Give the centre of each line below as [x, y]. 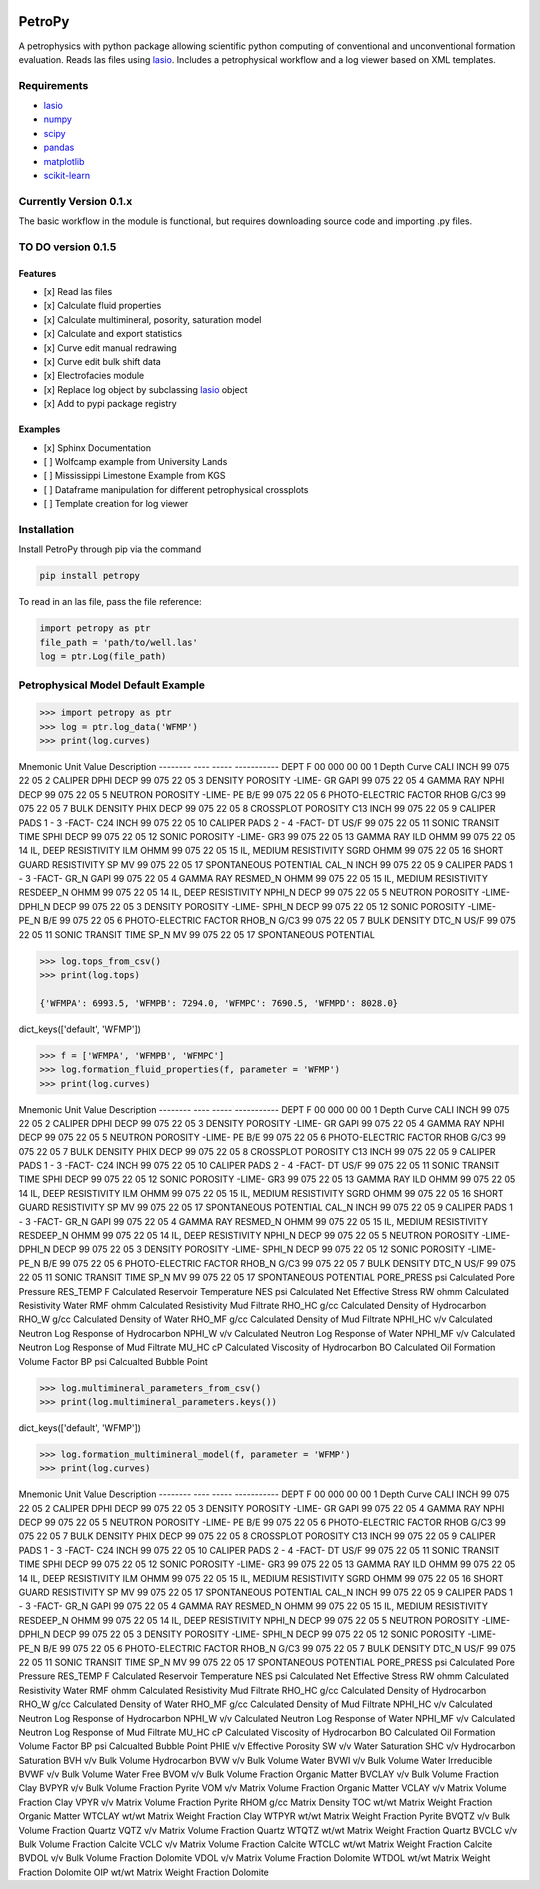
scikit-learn [66, 175]
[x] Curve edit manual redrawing [110, 347]
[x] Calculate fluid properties [102, 306]
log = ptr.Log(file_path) [103, 656]
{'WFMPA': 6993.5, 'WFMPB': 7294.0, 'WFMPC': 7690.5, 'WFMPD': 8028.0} [219, 1003]
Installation [46, 529]
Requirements [53, 85]
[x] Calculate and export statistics [113, 334]
